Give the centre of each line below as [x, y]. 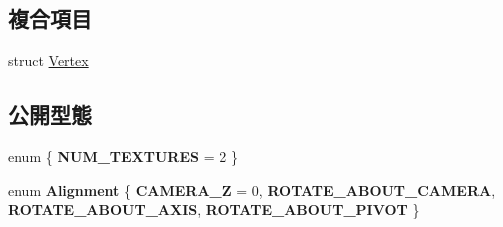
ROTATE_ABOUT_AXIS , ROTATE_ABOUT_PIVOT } [214, 209]
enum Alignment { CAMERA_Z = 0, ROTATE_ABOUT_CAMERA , [252, 189]
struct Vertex [48, 60]
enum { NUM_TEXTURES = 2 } [123, 156]
